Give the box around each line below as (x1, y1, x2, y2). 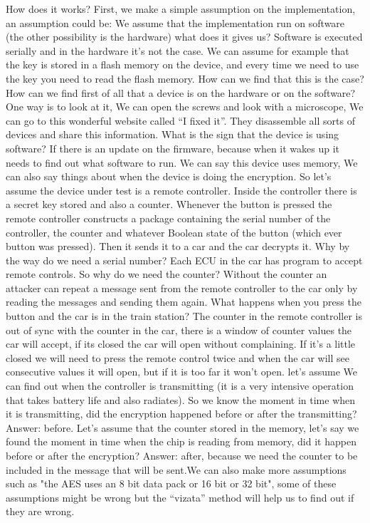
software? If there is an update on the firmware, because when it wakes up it (6, 140, 340, 155)
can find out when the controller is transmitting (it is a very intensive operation (6, 378, 354, 393)
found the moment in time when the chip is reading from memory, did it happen (6, 434, 356, 449)
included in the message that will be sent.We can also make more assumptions (6, 462, 347, 477)
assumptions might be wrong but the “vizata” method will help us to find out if (6, 490, 354, 504)
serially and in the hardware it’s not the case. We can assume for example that (6, 43, 349, 58)
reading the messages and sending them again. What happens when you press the (6, 294, 361, 309)
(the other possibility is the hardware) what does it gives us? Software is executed (6, 29, 363, 44)
